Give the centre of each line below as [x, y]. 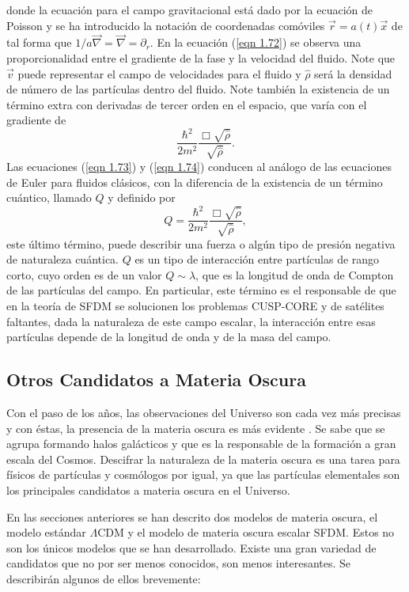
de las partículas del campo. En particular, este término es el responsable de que [201, 290]
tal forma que [39, 42]
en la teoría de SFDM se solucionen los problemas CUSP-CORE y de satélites [195, 306]
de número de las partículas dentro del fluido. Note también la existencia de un [198, 89]
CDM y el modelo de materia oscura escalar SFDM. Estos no [246, 532]
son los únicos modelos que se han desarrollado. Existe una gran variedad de [191, 547]
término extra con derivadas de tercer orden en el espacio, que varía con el [187, 104]
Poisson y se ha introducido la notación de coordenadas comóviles [166, 25]
